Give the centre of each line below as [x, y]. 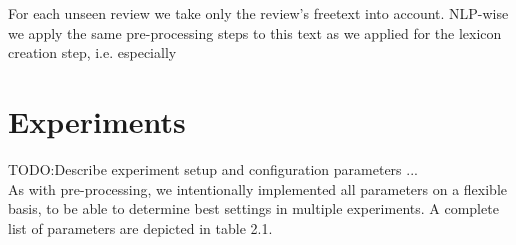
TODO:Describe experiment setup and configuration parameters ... [213, 168]
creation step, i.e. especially [92, 52]
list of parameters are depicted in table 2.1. [140, 227]
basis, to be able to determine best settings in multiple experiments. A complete [253, 208]
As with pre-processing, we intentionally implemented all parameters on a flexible [257, 188]
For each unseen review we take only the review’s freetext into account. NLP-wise [258, 13]
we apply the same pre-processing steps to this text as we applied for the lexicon [255, 32]
